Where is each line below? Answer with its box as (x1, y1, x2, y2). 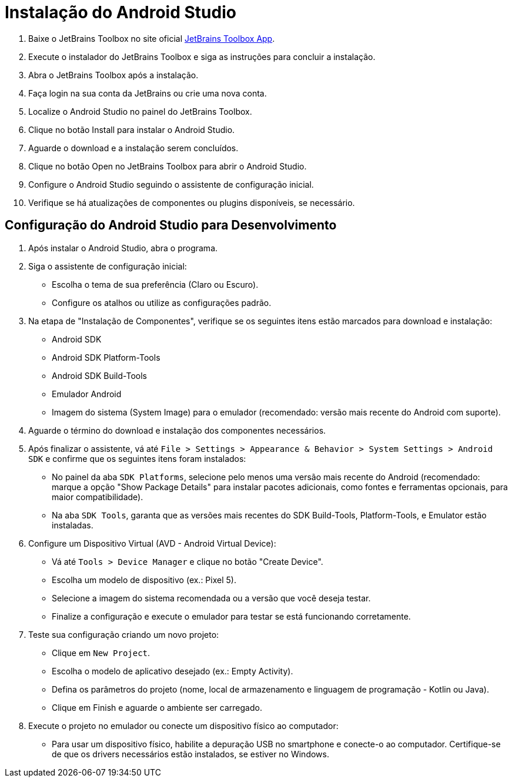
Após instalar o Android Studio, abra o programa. (28, 242, 218, 253)
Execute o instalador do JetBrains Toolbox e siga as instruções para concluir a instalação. (28, 51, 376, 62)
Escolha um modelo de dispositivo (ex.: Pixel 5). (52, 574, 236, 585)
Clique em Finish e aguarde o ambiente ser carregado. (52, 702, 262, 713)
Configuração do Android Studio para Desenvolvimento (5, 218, 337, 233)
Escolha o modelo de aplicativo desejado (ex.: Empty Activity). (52, 665, 293, 676)
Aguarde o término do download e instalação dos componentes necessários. (28, 425, 326, 435)
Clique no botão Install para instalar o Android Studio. (28, 124, 235, 135)
